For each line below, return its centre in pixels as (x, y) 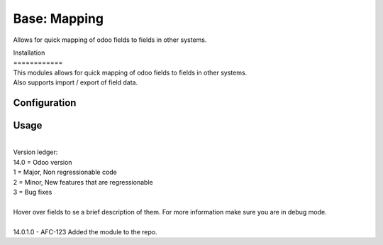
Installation (29, 53)
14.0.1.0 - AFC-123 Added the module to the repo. (85, 232)
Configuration (45, 103)
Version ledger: (35, 152)
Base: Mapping (59, 18)
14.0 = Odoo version (43, 162)
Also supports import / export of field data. (76, 82)
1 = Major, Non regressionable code (65, 172)
